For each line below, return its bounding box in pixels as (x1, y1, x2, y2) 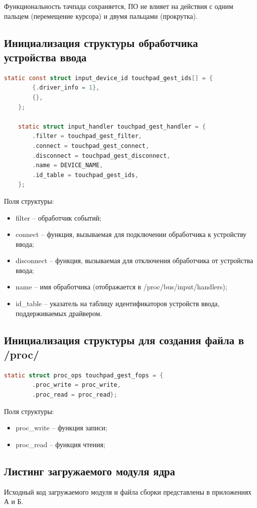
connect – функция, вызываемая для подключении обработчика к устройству (15, 229, 247, 239)
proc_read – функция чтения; (15, 439, 105, 449)
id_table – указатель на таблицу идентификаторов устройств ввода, (15, 298, 220, 309)
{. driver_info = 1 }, (32, 84, 100, 92)
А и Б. (4, 496, 23, 507)
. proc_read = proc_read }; (32, 391, 118, 399)
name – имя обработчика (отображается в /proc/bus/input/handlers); (15, 281, 227, 292)
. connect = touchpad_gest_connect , (32, 142, 149, 149)
